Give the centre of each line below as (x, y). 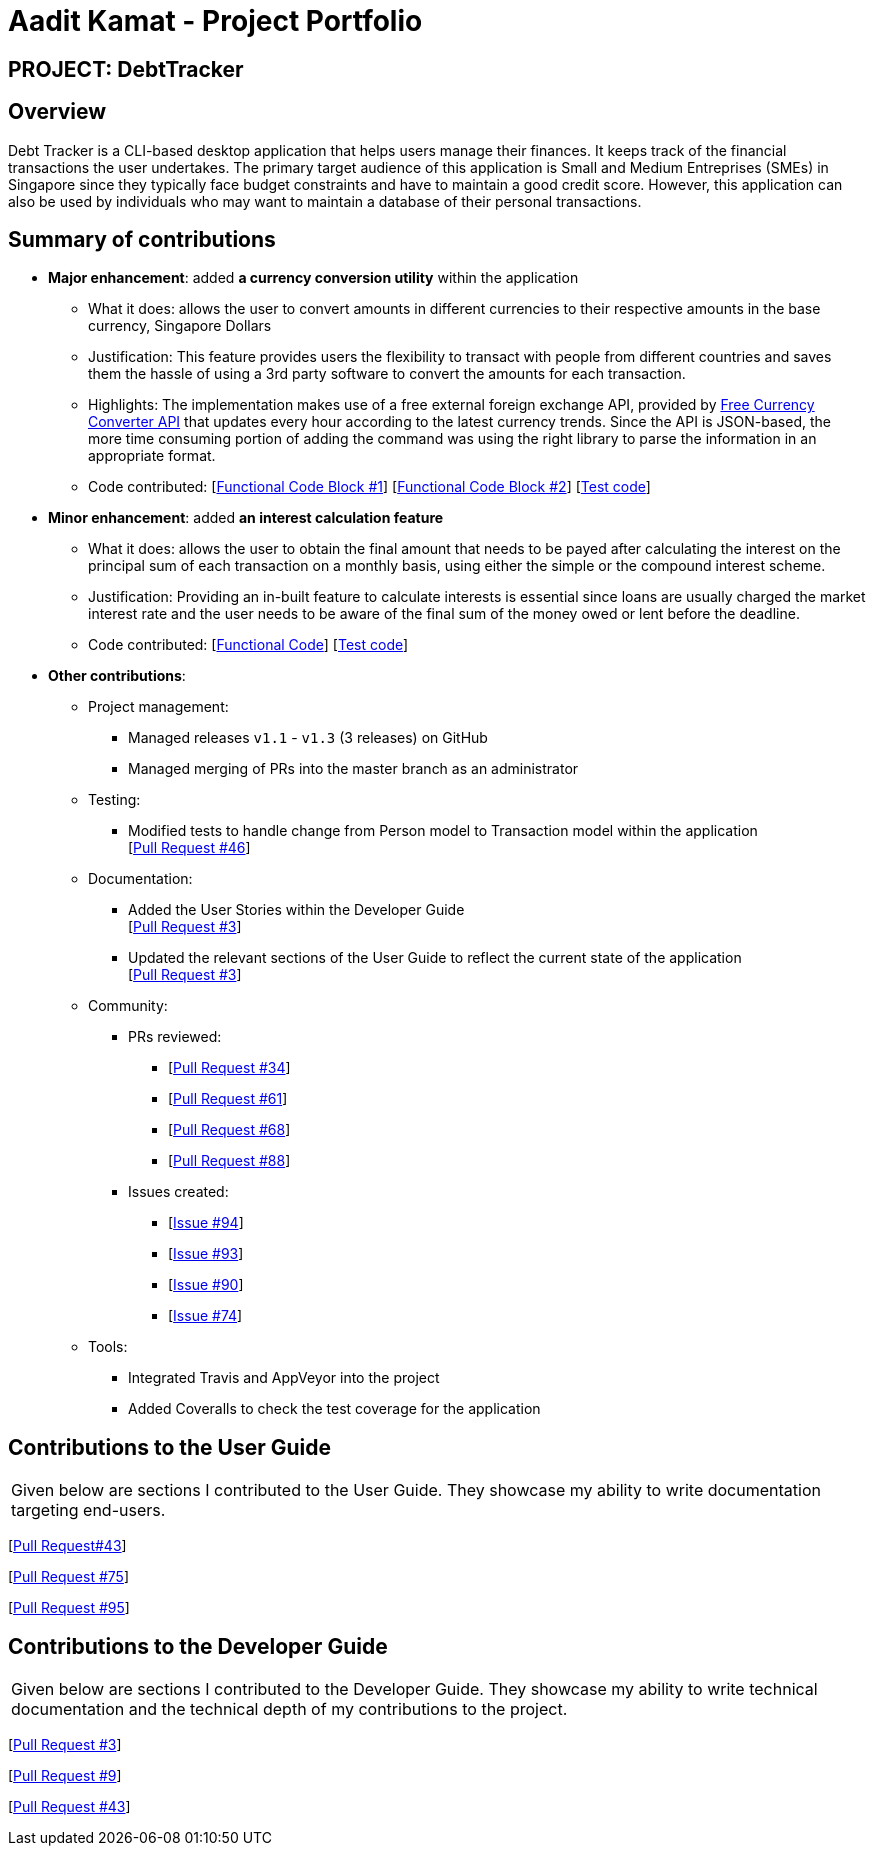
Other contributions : (117, 676)
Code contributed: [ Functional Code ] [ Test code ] (248, 645)
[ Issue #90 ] (206, 1285)
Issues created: (178, 1192)
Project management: (158, 707)
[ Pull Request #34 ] (229, 1068)
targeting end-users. (88, 1510)
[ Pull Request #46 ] (189, 848)
